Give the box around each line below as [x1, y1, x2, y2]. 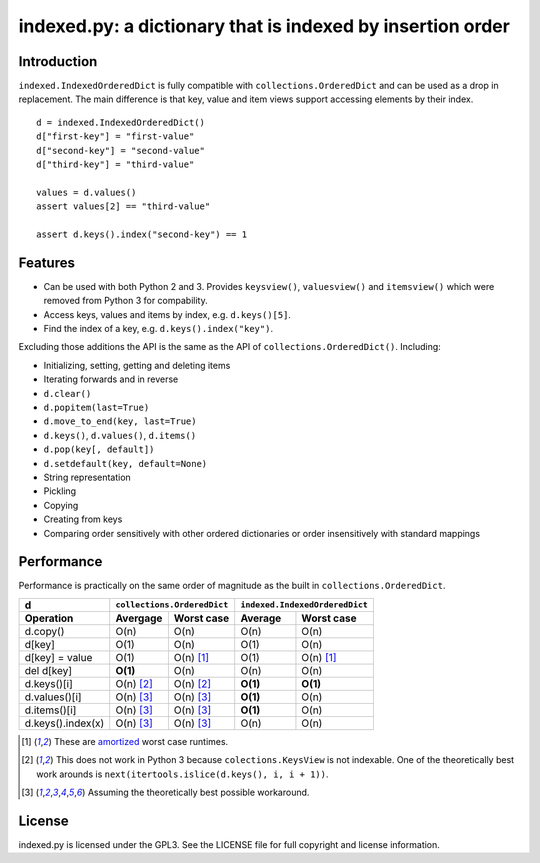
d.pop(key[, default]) [43, 444, 155, 455]
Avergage [115, 611, 163, 625]
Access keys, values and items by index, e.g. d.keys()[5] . [43, 308, 292, 320]
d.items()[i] [24, 703, 77, 717]
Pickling [43, 485, 77, 497]
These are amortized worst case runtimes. [53, 735, 229, 747]
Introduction [18, 53, 98, 70]
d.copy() [24, 624, 65, 638]
